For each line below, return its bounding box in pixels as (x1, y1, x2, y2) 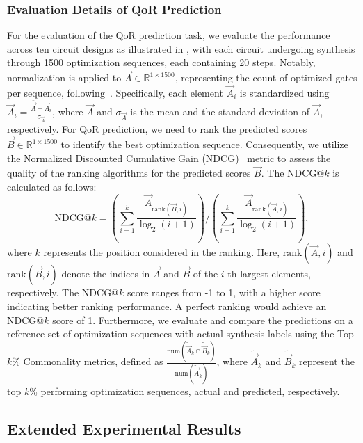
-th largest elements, (224, 266, 311, 281)
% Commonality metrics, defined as (12, 354, 163, 369)
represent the (299, 354, 355, 369)
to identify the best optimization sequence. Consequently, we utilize (60, 137, 348, 152)
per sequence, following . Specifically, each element (7, 86, 223, 100)
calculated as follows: (7, 179, 97, 194)
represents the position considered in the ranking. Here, (43, 245, 280, 259)
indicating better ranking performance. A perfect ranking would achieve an (7, 299, 327, 314)
